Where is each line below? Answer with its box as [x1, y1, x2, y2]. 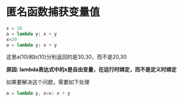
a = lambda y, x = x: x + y [6, 90, 70, 97]
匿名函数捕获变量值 [6, 5, 100, 19]
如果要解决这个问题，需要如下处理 [6, 78, 90, 86]
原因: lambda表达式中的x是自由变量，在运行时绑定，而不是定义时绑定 [6, 66, 177, 73]
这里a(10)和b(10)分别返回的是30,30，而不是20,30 [6, 53, 127, 60]
